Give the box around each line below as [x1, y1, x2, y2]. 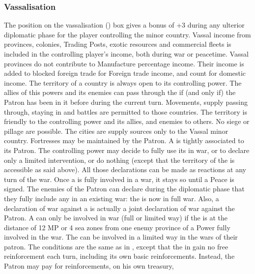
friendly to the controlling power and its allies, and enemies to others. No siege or [4, 116, 250, 126]
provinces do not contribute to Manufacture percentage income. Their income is [4, 58, 244, 68]
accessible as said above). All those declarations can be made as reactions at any [4, 164, 246, 175]
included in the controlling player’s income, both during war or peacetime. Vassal [4, 49, 249, 59]
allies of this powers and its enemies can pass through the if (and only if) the [4, 87, 236, 97]
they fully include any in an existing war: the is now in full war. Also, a [4, 193, 219, 203]
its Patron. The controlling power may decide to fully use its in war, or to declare [4, 145, 250, 155]
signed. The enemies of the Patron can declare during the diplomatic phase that [4, 183, 245, 194]
